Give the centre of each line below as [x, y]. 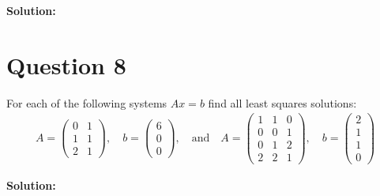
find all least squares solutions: [282, 102]
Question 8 [66, 64]
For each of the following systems [87, 102]
